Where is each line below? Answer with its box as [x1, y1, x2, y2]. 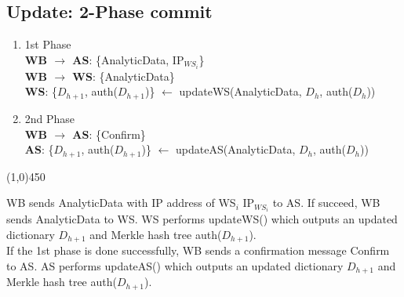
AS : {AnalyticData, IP [72, 51, 184, 67]
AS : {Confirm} [72, 125, 146, 142]
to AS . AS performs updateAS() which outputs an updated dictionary [6, 257, 344, 273]
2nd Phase [24, 110, 75, 126]
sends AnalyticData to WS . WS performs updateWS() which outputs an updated [6, 211, 398, 227]
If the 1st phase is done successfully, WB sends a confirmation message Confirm [6, 242, 390, 259]
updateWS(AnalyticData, [179, 83, 302, 100]
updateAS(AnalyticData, [176, 141, 296, 158]
